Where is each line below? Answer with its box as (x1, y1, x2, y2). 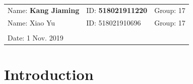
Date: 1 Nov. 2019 (8, 32, 63, 42)
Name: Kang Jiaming (8, 4, 80, 15)
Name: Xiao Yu (8, 17, 55, 27)
